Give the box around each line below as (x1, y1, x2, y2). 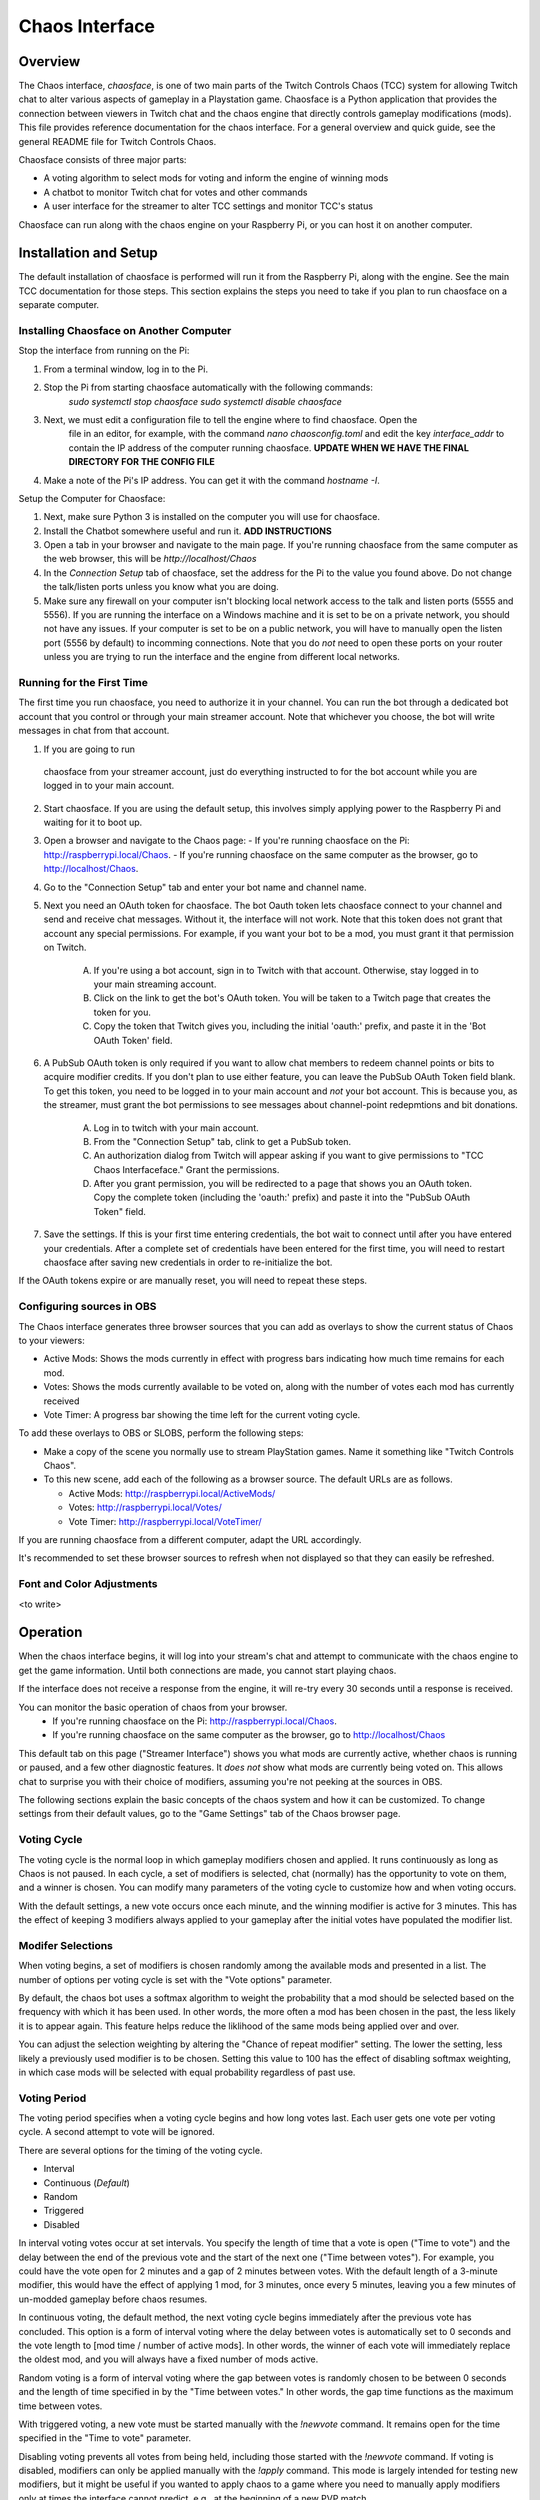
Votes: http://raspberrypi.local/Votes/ (68, 1501, 222, 1514)
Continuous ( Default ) (43, 2176, 130, 2189)
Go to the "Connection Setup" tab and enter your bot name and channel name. (43, 881, 367, 893)
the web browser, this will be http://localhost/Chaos (43, 553, 257, 565)
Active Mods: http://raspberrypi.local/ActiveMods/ (68, 1487, 276, 1499)
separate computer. (18, 299, 100, 311)
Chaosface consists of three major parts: (18, 154, 187, 166)
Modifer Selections (18, 1938, 114, 1952)
